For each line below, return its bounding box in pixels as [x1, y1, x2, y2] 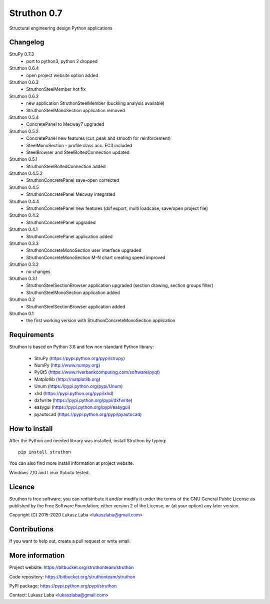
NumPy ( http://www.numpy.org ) [34, 362, 100, 368]
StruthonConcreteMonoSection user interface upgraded [26, 247, 142, 253]
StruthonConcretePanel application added [26, 233, 112, 239]
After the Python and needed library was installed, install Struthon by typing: [9, 437, 167, 443]
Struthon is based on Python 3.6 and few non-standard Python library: [9, 344, 154, 350]
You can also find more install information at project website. [9, 460, 134, 466]
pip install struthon [18, 449, 71, 455]
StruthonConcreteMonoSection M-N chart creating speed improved [26, 254, 165, 260]
